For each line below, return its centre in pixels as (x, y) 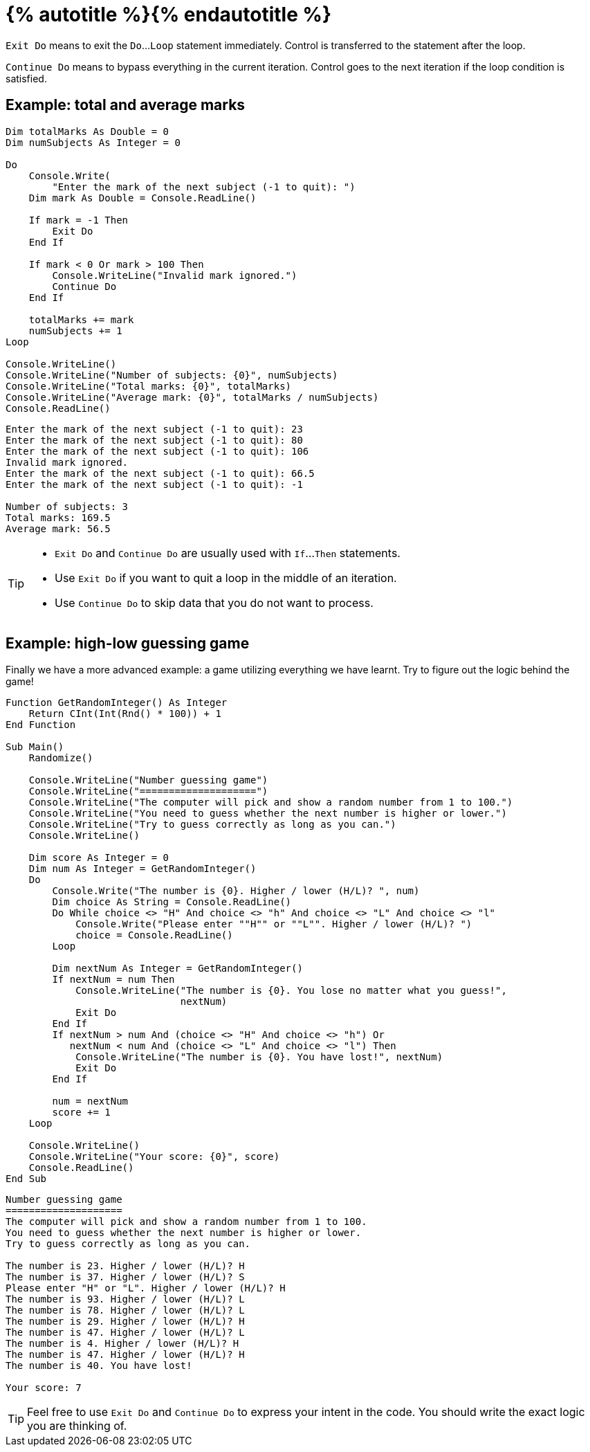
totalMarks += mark (81, 319)
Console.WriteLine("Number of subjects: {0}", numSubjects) (172, 375)
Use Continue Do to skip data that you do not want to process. (214, 602)
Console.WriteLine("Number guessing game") (148, 780)
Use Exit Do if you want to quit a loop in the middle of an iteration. (226, 578)
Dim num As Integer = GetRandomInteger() (142, 869)
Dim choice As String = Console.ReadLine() (172, 902)
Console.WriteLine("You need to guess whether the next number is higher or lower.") (268, 814)
